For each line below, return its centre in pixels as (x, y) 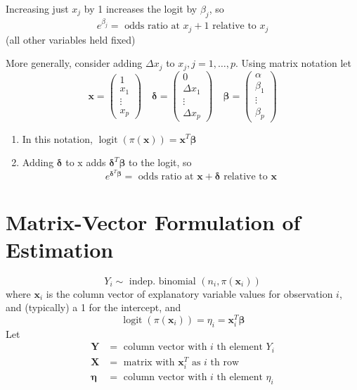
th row (225, 362)
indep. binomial (162, 281)
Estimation (60, 249)
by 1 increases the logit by (141, 8)
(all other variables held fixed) (71, 39)
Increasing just (37, 8)
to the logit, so (160, 162)
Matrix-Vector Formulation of (153, 221)
